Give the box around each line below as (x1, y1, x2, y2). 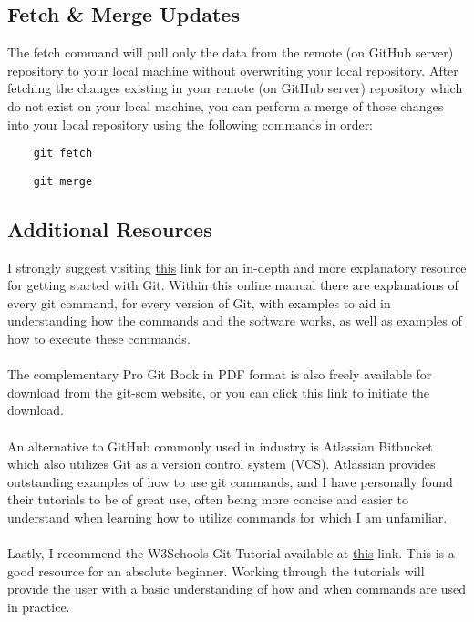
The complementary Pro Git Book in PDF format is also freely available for (7, 365, 432, 384)
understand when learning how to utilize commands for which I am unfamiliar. (7, 508, 448, 526)
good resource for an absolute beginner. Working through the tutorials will (7, 561, 425, 580)
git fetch (33, 147, 93, 161)
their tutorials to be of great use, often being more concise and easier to (7, 490, 408, 509)
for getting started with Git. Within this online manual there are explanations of (7, 275, 459, 295)
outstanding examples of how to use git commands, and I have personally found (7, 472, 453, 491)
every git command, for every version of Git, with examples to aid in (7, 293, 391, 312)
